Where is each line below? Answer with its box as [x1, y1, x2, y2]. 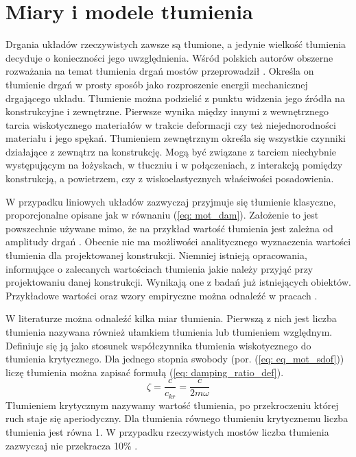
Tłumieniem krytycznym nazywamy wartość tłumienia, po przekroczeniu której [5, 397, 339, 412]
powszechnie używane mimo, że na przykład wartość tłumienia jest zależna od [5, 221, 333, 235]
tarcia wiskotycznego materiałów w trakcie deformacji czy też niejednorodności [5, 117, 336, 132]
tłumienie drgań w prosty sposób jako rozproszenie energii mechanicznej [5, 77, 308, 91]
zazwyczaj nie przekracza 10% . [5, 438, 138, 452]
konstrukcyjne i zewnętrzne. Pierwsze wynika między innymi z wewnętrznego [5, 104, 329, 119]
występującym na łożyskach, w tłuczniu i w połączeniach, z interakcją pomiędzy [5, 158, 343, 172]
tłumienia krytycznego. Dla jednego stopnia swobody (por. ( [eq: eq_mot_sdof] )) [5, 351, 344, 366]
